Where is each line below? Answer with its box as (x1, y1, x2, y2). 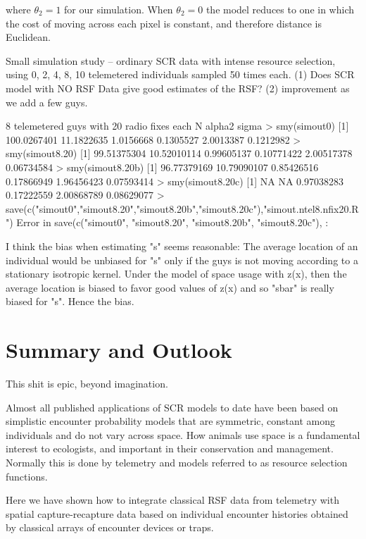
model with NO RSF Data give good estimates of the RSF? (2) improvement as (6, 80, 350, 95)
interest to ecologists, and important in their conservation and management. (6, 441, 334, 456)
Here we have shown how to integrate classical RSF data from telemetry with (6, 492, 339, 507)
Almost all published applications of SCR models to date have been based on (6, 399, 339, 414)
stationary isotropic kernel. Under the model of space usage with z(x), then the (6, 266, 347, 281)
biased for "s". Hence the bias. (6, 294, 134, 309)
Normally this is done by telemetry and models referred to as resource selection (6, 454, 348, 469)
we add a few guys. (6, 94, 88, 109)
